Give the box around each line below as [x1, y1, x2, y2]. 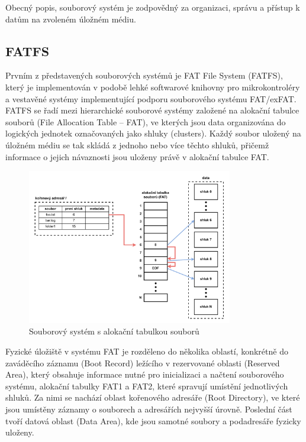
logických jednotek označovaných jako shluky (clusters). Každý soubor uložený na [5, 127, 301, 139]
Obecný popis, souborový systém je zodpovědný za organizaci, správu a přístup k [5, 1, 300, 13]
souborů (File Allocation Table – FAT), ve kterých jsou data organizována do [5, 115, 286, 128]
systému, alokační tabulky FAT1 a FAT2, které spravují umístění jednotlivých [5, 379, 288, 392]
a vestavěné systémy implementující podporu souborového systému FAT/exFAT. [5, 92, 297, 105]
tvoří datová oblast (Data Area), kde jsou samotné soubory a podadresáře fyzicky [5, 414, 301, 427]
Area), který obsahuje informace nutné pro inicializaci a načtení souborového [5, 368, 284, 381]
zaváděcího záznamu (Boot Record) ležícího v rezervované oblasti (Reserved [5, 356, 280, 369]
